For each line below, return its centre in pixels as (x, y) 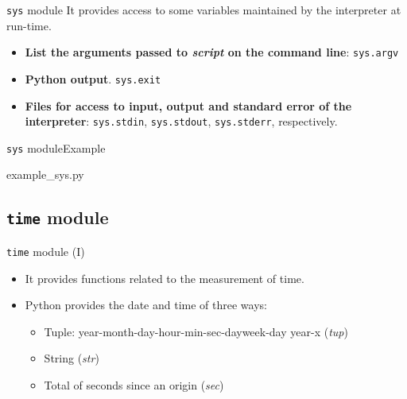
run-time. (29, 25)
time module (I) (46, 251)
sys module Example (56, 147)
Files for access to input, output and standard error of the (188, 105)
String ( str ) (72, 358)
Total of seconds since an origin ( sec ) (134, 384)
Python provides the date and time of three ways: (146, 305)
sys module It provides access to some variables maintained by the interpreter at (204, 10)
